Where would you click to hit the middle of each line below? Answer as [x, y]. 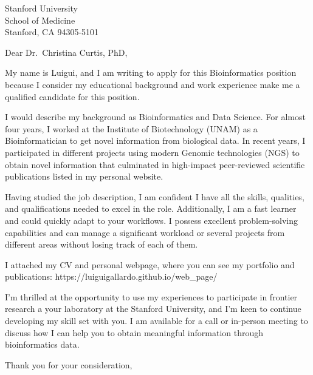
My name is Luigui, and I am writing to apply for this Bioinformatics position [151, 73]
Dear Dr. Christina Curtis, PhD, [66, 52]
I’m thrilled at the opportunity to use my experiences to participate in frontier [151, 296]
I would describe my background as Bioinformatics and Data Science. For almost [155, 117]
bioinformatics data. [42, 344]
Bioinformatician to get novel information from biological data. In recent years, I [155, 140]
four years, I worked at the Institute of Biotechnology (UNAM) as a [131, 128]
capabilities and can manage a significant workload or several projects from [145, 232]
